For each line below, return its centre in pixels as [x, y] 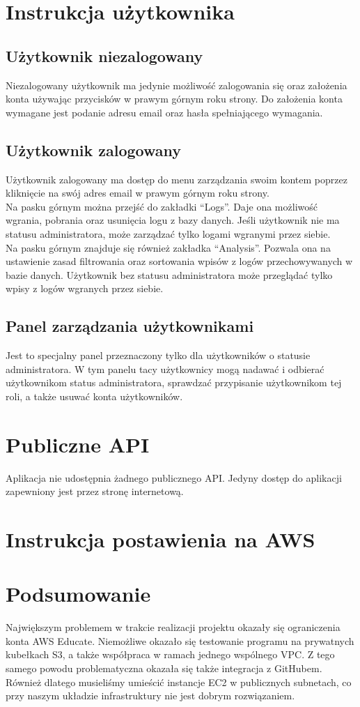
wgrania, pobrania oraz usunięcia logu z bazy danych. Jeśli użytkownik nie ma [173, 220]
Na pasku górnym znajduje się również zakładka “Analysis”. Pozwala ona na [168, 247]
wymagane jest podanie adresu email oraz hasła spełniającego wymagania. [164, 112]
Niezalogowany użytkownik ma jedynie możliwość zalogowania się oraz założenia [177, 85]
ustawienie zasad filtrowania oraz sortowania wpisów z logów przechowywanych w [179, 261]
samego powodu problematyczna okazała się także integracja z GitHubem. [164, 668]
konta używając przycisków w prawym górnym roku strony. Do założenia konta [174, 99]
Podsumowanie [78, 594]
